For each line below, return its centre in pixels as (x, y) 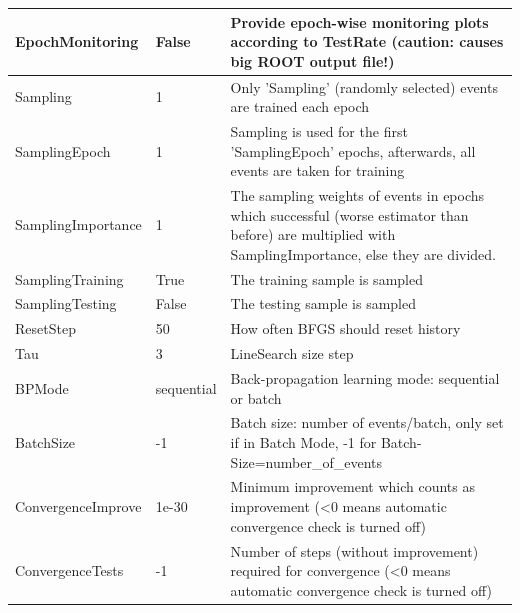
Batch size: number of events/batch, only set (367, 422)
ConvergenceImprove (78, 506)
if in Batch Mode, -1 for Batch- (326, 442)
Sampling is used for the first (319, 130)
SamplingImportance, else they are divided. (363, 253)
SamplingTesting (66, 303)
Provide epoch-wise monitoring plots (359, 21)
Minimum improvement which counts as (352, 486)
